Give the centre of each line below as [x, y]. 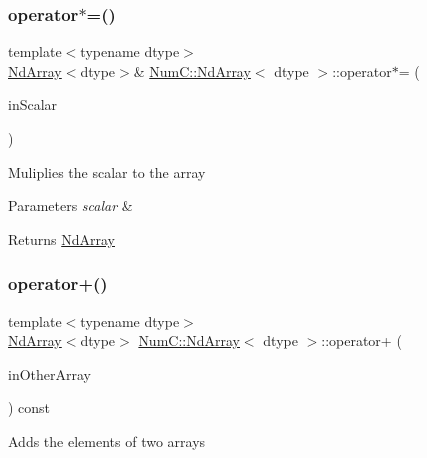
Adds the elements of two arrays [107, 440]
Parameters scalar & [70, 205]
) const [29, 407]
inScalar [33, 104]
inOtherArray [49, 373]
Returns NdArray [61, 238]
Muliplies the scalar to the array [107, 171]
